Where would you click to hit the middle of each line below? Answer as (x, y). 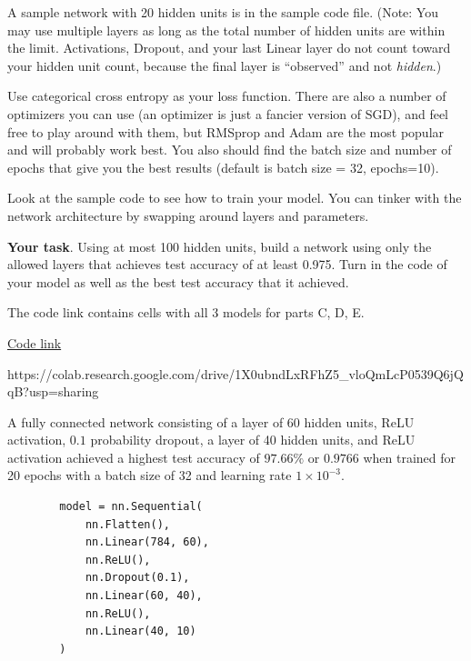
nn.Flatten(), (127, 524)
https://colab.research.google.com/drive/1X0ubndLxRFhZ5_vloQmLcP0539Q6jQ (235, 373)
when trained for (410, 457)
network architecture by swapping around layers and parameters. (188, 215)
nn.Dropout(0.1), (137, 578)
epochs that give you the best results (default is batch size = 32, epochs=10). (223, 167)
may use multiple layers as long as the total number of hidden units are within (226, 30)
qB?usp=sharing (53, 391)
